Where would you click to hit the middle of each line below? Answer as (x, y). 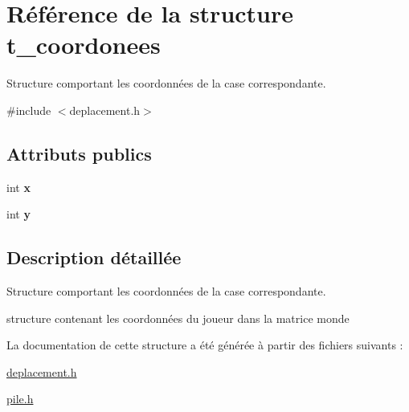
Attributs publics (79, 153)
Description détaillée (94, 257)
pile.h (20, 399)
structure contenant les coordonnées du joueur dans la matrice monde (178, 318)
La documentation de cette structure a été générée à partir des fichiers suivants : (205, 345)
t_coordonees (84, 45)
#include (29, 110)
